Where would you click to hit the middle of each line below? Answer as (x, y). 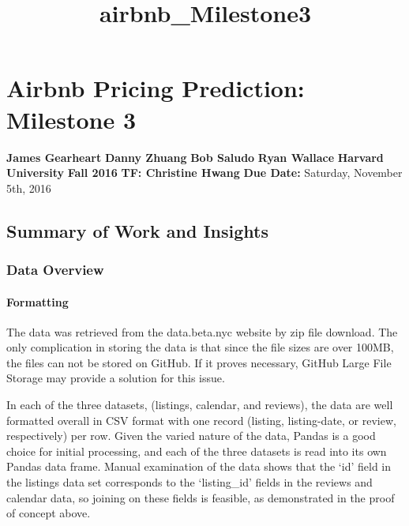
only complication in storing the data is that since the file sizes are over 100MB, (200, 347)
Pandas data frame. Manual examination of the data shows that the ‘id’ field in (199, 466)
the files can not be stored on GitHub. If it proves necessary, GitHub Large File (199, 362)
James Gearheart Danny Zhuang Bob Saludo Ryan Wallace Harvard (195, 157)
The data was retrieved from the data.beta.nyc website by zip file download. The (202, 331)
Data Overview (55, 269)
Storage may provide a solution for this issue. (116, 378)
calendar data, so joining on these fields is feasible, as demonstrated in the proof (201, 497)
